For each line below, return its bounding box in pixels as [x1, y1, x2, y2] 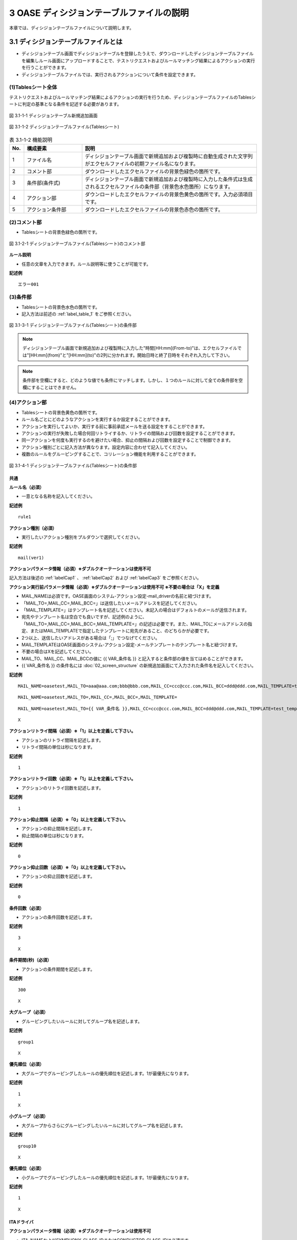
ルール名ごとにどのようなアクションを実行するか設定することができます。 [21, 417, 173, 423]
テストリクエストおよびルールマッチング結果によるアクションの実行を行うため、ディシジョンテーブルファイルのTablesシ [9, 94, 256, 100]
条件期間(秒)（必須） [9, 957, 52, 963]
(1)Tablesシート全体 [9, 84, 57, 91]
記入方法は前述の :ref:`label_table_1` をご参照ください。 [21, 310, 134, 317]
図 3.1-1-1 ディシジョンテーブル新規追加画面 [9, 112, 98, 119]
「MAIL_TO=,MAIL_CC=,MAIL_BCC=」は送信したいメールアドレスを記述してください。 [21, 600, 200, 606]
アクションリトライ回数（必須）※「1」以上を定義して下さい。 [9, 776, 136, 782]
